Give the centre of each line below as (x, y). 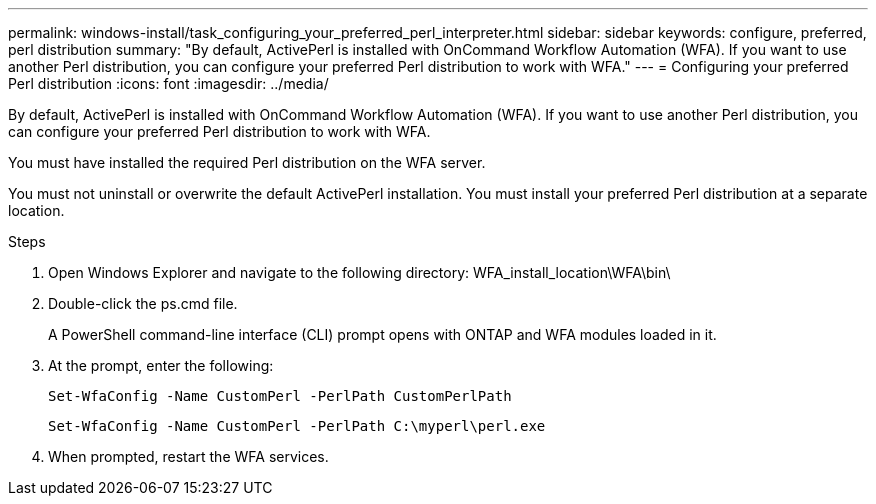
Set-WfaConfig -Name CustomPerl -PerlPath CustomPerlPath (280, 396)
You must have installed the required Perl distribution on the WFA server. (247, 162)
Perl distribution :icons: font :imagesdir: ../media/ (168, 83)
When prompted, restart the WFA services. (188, 456)
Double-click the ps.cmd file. (143, 303)
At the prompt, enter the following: (161, 365)
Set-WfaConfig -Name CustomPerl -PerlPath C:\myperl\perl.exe (297, 426)
